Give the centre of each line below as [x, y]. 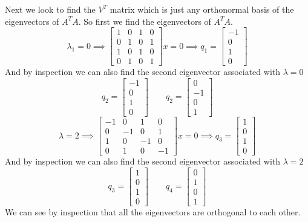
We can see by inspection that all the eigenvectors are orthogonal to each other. [153, 211]
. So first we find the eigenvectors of [145, 21]
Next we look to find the [50, 9]
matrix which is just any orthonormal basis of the [202, 9]
